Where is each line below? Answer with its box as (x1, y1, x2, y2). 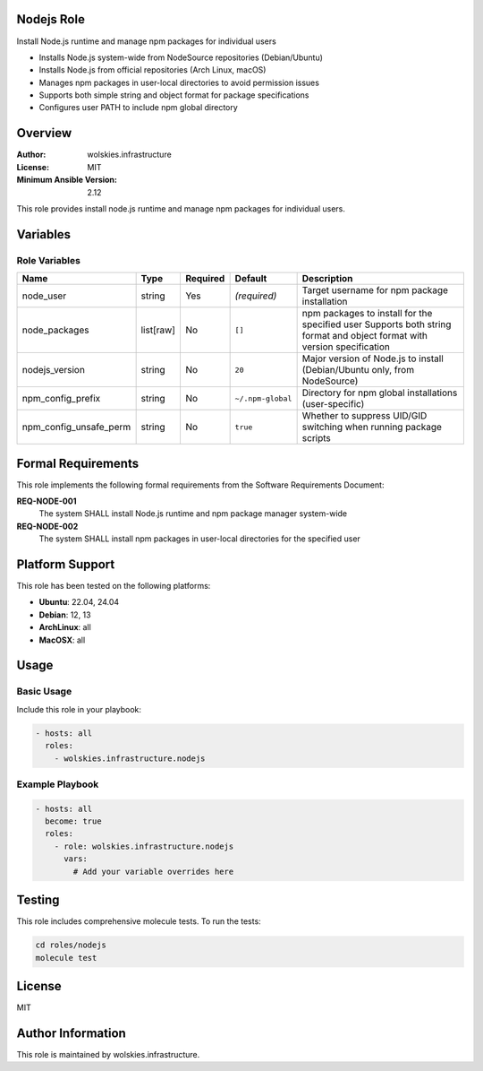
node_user (21, 289, 67, 302)
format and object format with (301, 330, 428, 342)
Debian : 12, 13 (38, 609, 91, 620)
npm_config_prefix (21, 393, 101, 405)
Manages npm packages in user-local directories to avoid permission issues (38, 77, 319, 88)
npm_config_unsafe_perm (21, 421, 131, 434)
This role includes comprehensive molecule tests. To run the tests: (16, 916, 261, 927)
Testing (16, 893, 60, 908)
